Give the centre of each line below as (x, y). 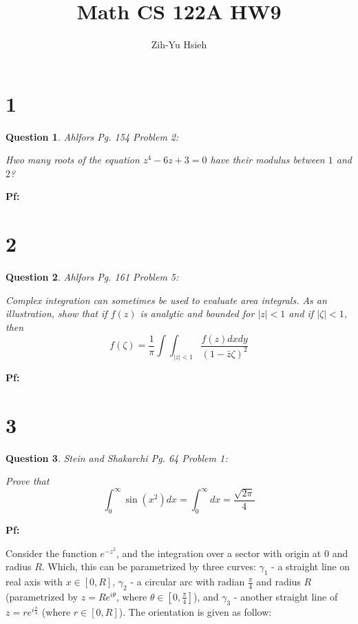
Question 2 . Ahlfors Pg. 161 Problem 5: (92, 277)
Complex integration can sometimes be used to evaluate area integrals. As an (166, 300)
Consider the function (51, 553)
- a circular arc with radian (188, 582)
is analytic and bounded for (197, 313)
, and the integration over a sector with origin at (219, 553)
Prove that (28, 481)
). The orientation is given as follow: (195, 611)
